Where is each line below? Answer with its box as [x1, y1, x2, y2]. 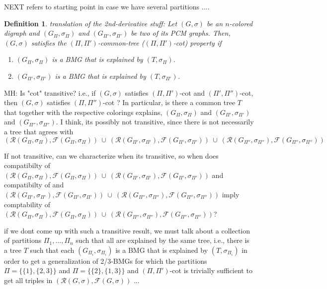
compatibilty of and [4, 179, 64, 190]
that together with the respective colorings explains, [4, 107, 163, 117]
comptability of [4, 199, 50, 209]
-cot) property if [173, 37, 222, 48]
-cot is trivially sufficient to [169, 265, 252, 276]
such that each [30, 244, 75, 255]
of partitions [4, 235, 42, 245]
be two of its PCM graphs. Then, [131, 28, 231, 38]
